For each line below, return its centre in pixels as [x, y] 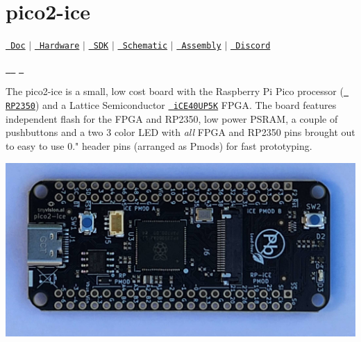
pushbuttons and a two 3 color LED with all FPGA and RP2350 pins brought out [180, 132]
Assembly [201, 46]
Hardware [60, 46]
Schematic [145, 46]
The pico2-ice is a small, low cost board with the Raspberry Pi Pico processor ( [175, 91]
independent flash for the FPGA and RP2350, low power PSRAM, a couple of [172, 118]
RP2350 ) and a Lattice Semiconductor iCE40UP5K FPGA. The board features [171, 105]
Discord [253, 46]
